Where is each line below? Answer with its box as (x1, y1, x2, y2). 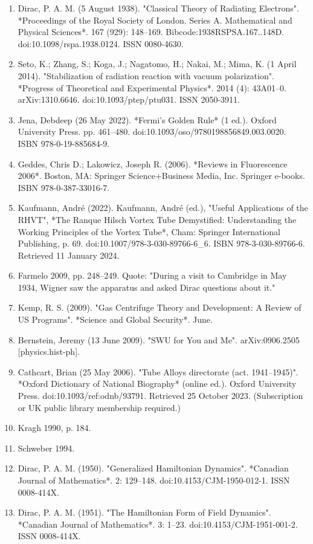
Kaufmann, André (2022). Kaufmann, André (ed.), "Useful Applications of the (18, 201, 308, 214)
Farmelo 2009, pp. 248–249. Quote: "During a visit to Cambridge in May (18, 269, 287, 282)
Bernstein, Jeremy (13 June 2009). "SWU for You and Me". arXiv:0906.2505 (18, 333, 300, 346)
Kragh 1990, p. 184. (18, 421, 91, 434)
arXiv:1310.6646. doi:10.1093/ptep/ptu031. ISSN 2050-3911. (18, 93, 240, 106)
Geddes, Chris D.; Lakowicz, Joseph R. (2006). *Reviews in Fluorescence (18, 157, 288, 170)
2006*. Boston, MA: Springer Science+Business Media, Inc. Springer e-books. (18, 169, 305, 182)
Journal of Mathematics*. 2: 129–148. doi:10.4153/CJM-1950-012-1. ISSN (18, 474, 290, 486)
